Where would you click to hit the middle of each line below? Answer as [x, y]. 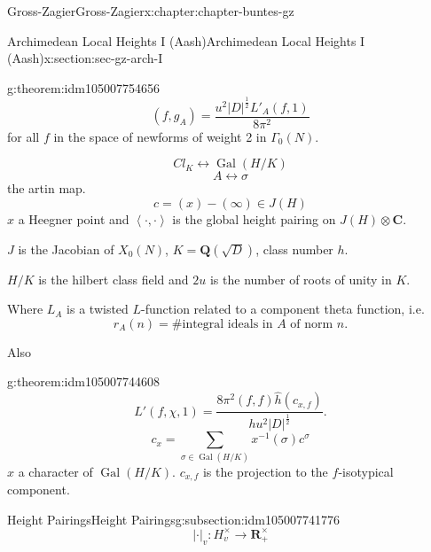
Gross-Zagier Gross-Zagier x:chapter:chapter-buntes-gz [151, 11]
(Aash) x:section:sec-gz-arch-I [85, 58]
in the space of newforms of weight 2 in [160, 136]
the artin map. [47, 188]
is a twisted [98, 309]
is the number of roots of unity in [301, 279]
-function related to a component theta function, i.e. [283, 309]
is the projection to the [265, 471]
